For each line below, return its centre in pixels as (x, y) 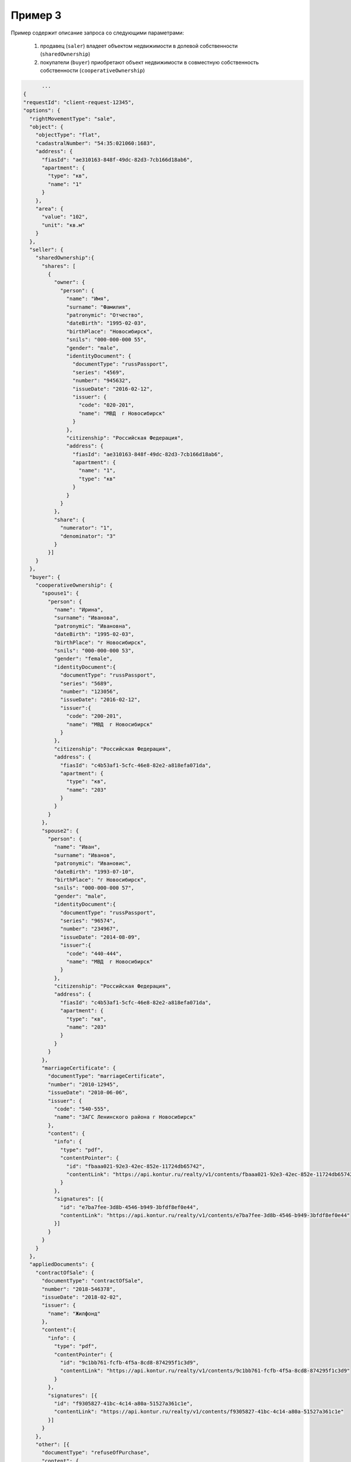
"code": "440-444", (94, 954)
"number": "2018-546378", (79, 1289)
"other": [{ (53, 1444)
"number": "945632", (102, 381)
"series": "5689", (87, 683)
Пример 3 (36, 15)
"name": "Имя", (88, 299)
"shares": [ (59, 266)
